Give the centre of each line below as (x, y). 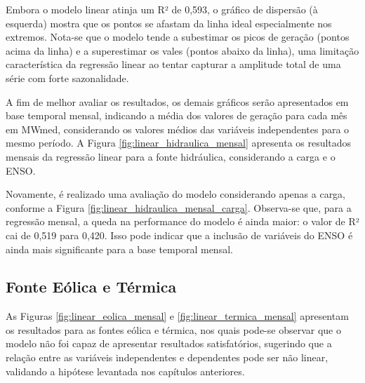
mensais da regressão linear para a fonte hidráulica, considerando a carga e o (171, 156)
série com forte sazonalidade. (67, 78)
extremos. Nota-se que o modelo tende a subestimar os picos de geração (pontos (178, 37)
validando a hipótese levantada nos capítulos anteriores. (125, 371)
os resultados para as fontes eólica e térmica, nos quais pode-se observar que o (173, 329)
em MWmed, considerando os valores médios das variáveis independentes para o (178, 129)
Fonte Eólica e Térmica (91, 287)
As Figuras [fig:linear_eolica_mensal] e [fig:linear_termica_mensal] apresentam (177, 316)
